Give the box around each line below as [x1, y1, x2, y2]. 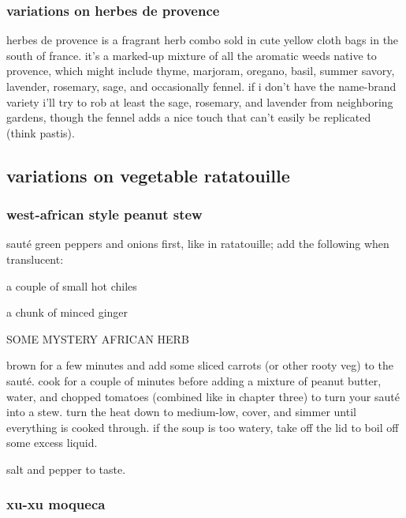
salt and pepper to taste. [6, 460, 126, 477]
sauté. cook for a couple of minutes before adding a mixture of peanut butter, [6, 372, 382, 388]
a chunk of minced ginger [6, 304, 129, 321]
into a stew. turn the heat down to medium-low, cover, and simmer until [6, 404, 356, 420]
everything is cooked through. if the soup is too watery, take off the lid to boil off [6, 419, 399, 435]
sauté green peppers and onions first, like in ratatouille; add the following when [6, 235, 389, 252]
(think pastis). [6, 124, 75, 141]
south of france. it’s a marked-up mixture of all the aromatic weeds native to [6, 47, 377, 63]
